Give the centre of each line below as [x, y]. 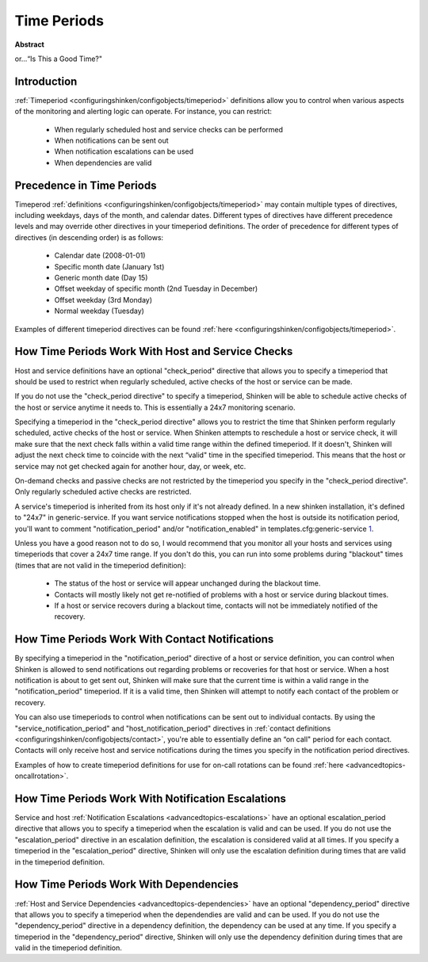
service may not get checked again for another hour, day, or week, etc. [130, 466]
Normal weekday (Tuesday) [99, 311]
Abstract [30, 44]
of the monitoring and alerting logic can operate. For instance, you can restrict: [143, 112]
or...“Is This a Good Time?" [59, 59]
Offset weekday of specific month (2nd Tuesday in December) [156, 288]
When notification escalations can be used [124, 151]
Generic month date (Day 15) [101, 278]
